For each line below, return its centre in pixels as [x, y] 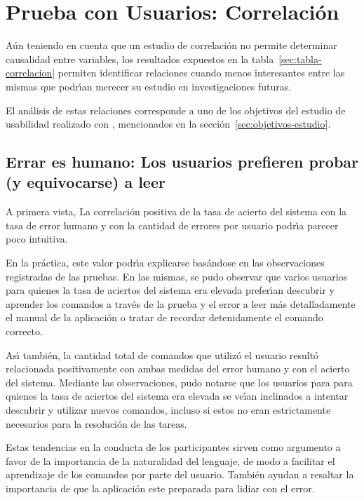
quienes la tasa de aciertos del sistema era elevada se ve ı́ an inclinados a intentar [177, 396]
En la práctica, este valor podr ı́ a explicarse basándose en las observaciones [165, 263]
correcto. [24, 331]
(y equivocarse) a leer [86, 182]
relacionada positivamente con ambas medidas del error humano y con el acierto [178, 369]
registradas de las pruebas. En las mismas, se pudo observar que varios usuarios [177, 276]
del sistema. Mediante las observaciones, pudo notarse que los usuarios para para [179, 382]
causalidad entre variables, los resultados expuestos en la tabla [140, 59]
